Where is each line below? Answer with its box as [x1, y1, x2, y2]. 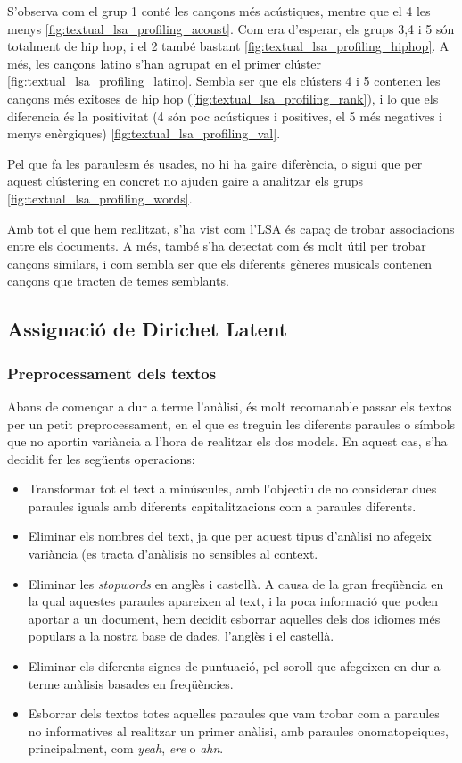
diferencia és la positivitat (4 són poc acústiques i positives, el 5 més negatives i [7, 106, 442, 125]
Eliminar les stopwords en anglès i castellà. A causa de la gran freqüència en [28, 574, 444, 593]
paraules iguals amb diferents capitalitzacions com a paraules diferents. [28, 496, 417, 515]
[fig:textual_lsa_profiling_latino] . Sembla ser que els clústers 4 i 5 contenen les [7, 71, 441, 90]
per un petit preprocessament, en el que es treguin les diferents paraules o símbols [7, 414, 456, 433]
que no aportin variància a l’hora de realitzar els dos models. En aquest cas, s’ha [7, 432, 448, 451]
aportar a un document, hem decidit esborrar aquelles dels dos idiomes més [28, 609, 441, 627]
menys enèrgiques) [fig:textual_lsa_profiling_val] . [7, 124, 281, 143]
